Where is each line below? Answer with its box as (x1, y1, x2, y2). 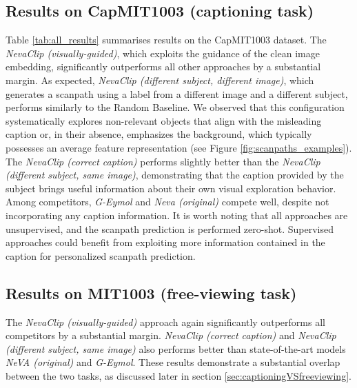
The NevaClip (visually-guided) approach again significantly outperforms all (6, 314, 325, 329)
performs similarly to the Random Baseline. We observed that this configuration (6, 100, 345, 114)
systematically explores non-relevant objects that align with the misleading (6, 113, 322, 127)
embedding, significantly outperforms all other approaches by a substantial (6, 59, 321, 74)
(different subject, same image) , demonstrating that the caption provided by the (6, 167, 344, 182)
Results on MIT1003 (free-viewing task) (6, 282, 297, 303)
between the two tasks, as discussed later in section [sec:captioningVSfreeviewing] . (6, 368, 351, 382)
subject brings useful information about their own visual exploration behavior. (6, 181, 336, 195)
